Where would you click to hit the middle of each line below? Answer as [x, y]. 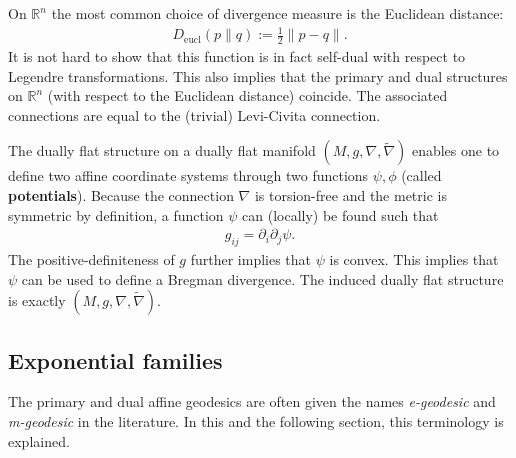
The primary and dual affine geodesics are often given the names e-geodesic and [252, 401]
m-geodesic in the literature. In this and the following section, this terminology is [256, 420]
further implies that [251, 258]
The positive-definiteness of [91, 258]
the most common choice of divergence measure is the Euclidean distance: [277, 13]
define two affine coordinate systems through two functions [188, 175]
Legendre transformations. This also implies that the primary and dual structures [258, 75]
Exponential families [115, 359]
